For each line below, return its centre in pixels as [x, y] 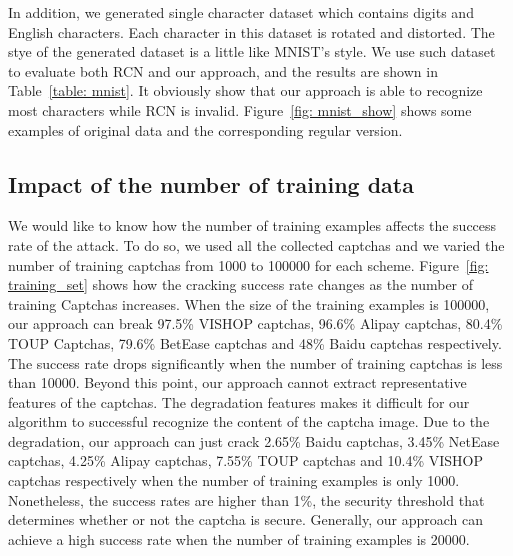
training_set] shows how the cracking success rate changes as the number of [241, 284]
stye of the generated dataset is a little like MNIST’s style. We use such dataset [252, 51]
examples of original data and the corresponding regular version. [205, 129]
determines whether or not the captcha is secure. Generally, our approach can [246, 519]
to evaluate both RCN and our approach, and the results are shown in [223, 70]
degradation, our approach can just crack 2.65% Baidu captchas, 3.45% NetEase [254, 440]
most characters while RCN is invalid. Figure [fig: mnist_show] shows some [240, 109]
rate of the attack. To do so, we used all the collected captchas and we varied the [256, 244]
